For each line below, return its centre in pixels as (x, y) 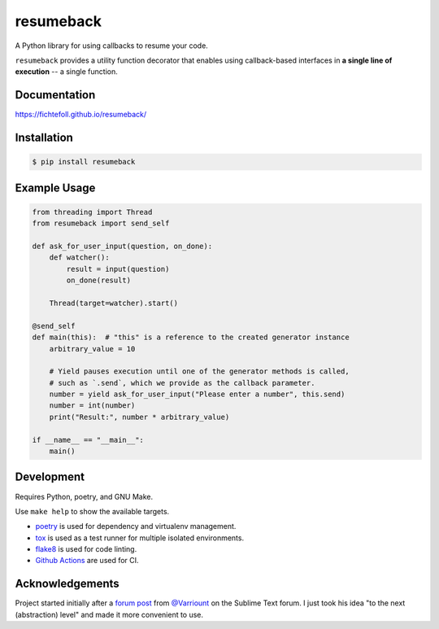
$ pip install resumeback (84, 162)
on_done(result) (99, 280)
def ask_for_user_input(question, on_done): (122, 246)
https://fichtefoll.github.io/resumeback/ (81, 115)
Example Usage (55, 188)
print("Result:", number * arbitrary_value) (139, 417)
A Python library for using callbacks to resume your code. (112, 46)
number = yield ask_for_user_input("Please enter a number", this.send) (197, 394)
